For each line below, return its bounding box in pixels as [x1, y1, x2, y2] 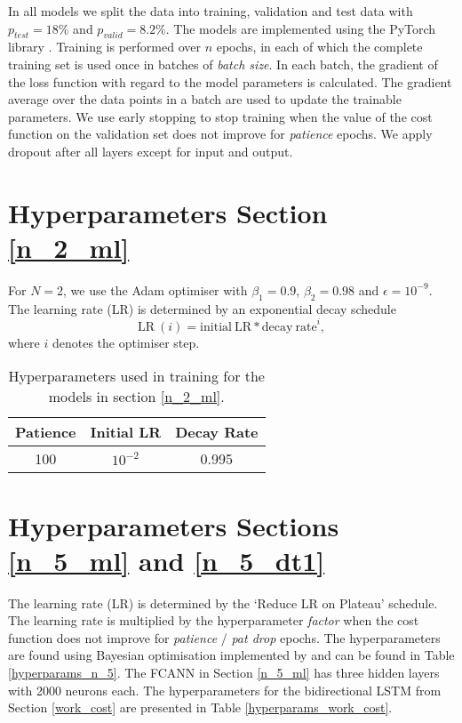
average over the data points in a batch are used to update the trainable [8, 90, 402, 108]
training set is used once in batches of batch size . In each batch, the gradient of [8, 54, 438, 73]
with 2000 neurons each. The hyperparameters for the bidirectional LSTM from [8, 680, 442, 699]
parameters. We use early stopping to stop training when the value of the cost [8, 107, 433, 125]
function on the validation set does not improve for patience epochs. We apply [8, 125, 433, 143]
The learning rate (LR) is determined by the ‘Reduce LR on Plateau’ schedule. [8, 593, 438, 612]
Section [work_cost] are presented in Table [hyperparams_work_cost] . [8, 698, 393, 717]
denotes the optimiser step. [52, 333, 200, 351]
